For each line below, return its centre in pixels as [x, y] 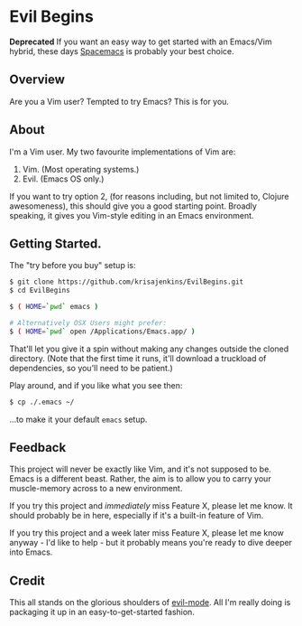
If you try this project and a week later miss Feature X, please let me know [146, 533]
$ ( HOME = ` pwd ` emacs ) [54, 307]
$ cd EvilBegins [40, 291]
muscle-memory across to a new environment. [96, 489]
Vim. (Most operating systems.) [81, 169]
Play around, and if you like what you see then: [96, 385]
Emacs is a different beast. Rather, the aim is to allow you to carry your [141, 479]
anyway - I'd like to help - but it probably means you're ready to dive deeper [151, 543]
